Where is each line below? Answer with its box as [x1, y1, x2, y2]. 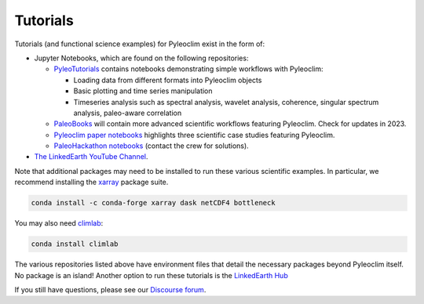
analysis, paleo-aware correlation [73, 108, 182, 118]
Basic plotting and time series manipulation [73, 86, 213, 96]
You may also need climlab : [14, 219, 104, 228]
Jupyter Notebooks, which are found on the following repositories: [34, 53, 249, 63]
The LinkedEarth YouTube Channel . [34, 152, 148, 161]
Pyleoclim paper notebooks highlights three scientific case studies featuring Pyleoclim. [53, 130, 335, 139]
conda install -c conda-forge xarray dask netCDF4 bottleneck [31, 198, 276, 208]
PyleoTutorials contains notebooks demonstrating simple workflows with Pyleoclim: [53, 64, 323, 74]
